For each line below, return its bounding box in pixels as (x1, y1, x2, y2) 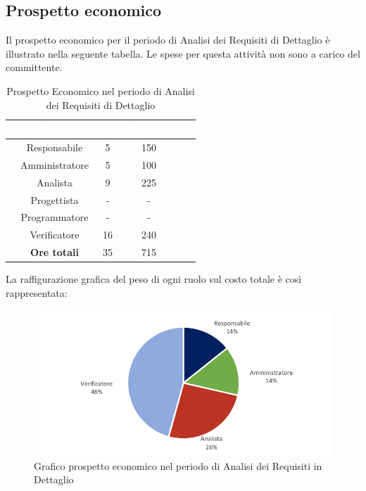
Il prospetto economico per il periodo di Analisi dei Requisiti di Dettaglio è (6, 32, 330, 47)
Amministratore (20, 157, 89, 172)
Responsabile (26, 140, 83, 155)
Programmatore (20, 210, 89, 224)
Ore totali (30, 245, 79, 260)
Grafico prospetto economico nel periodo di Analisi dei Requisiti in (34, 458, 322, 473)
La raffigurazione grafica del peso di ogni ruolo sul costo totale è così (6, 272, 302, 286)
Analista (36, 174, 73, 189)
